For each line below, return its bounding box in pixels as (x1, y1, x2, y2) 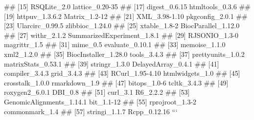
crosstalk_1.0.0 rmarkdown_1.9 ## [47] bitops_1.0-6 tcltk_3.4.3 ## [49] (4, 77, 229, 87)
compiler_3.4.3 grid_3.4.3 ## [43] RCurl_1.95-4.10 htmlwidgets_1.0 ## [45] (4, 68, 240, 78)
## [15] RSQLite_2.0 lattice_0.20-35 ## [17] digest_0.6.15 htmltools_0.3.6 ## (4, 1, 251, 11)
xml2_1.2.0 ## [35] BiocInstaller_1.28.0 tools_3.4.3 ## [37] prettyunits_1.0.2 (4, 49, 245, 59)
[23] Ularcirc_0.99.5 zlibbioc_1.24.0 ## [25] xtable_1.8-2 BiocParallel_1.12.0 (4, 20, 240, 31)
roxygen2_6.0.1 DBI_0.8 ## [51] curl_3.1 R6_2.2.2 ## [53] (4, 87, 190, 97)
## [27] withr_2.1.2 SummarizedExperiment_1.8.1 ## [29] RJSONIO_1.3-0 (4, 30, 239, 40)
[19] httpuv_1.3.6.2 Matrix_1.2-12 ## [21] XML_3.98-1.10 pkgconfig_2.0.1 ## (4, 11, 248, 21)
